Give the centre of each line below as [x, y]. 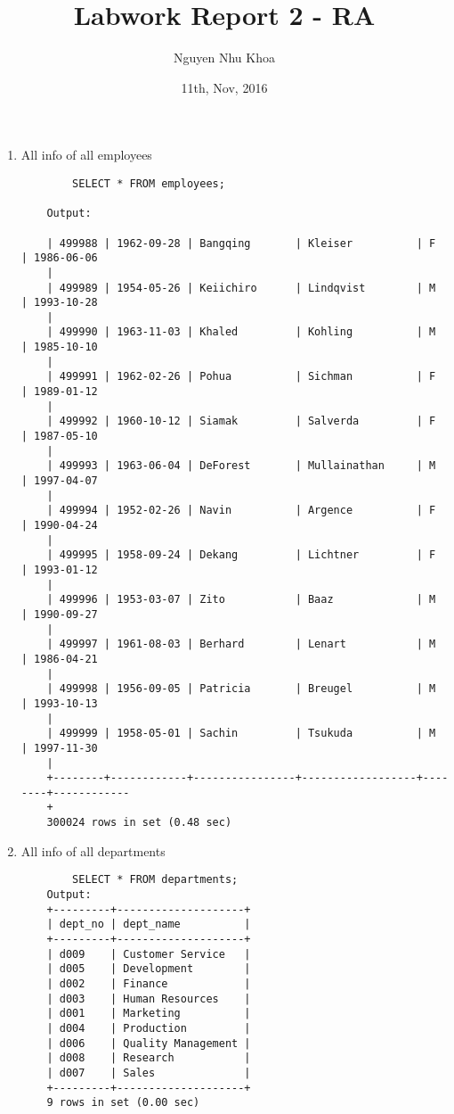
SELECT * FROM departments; [155, 880]
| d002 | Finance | [149, 983]
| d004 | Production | [149, 1028]
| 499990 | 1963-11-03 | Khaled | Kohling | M [241, 332]
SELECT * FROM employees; [149, 183]
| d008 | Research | [149, 1058]
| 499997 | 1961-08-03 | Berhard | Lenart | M [241, 644]
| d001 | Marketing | [149, 1014]
